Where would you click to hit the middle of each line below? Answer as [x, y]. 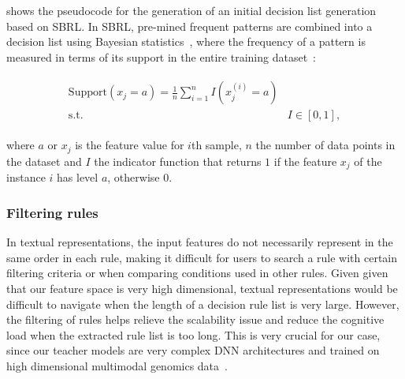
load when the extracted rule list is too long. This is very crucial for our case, [193, 334]
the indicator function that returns [178, 161]
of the [368, 161]
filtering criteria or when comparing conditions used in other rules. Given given [197, 273]
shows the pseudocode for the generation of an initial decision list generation [191, 10]
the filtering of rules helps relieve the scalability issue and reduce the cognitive [195, 319]
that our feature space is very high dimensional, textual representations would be [202, 288]
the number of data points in [325, 145]
